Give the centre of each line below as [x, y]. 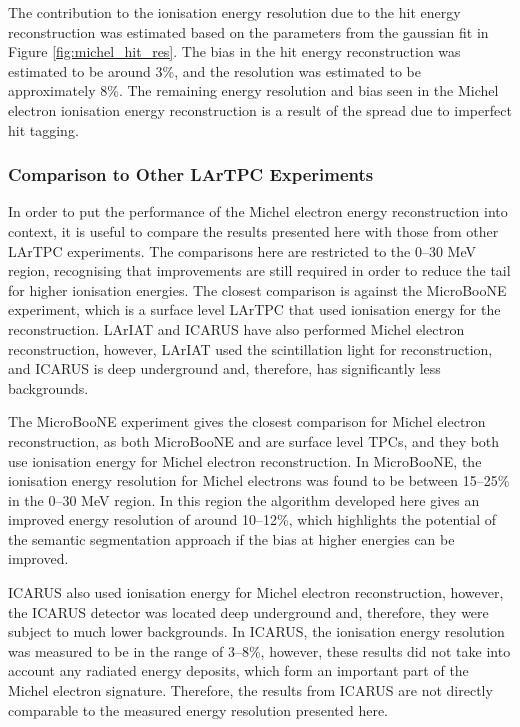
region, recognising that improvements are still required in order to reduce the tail [259, 270]
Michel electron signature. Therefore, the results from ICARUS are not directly [250, 690]
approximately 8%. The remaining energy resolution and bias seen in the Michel [253, 90]
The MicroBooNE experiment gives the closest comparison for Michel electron [247, 421]
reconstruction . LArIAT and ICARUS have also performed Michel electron [236, 328]
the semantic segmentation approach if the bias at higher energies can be [231, 538]
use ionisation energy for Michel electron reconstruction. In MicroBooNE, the [245, 460]
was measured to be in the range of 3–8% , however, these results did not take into [259, 650]
